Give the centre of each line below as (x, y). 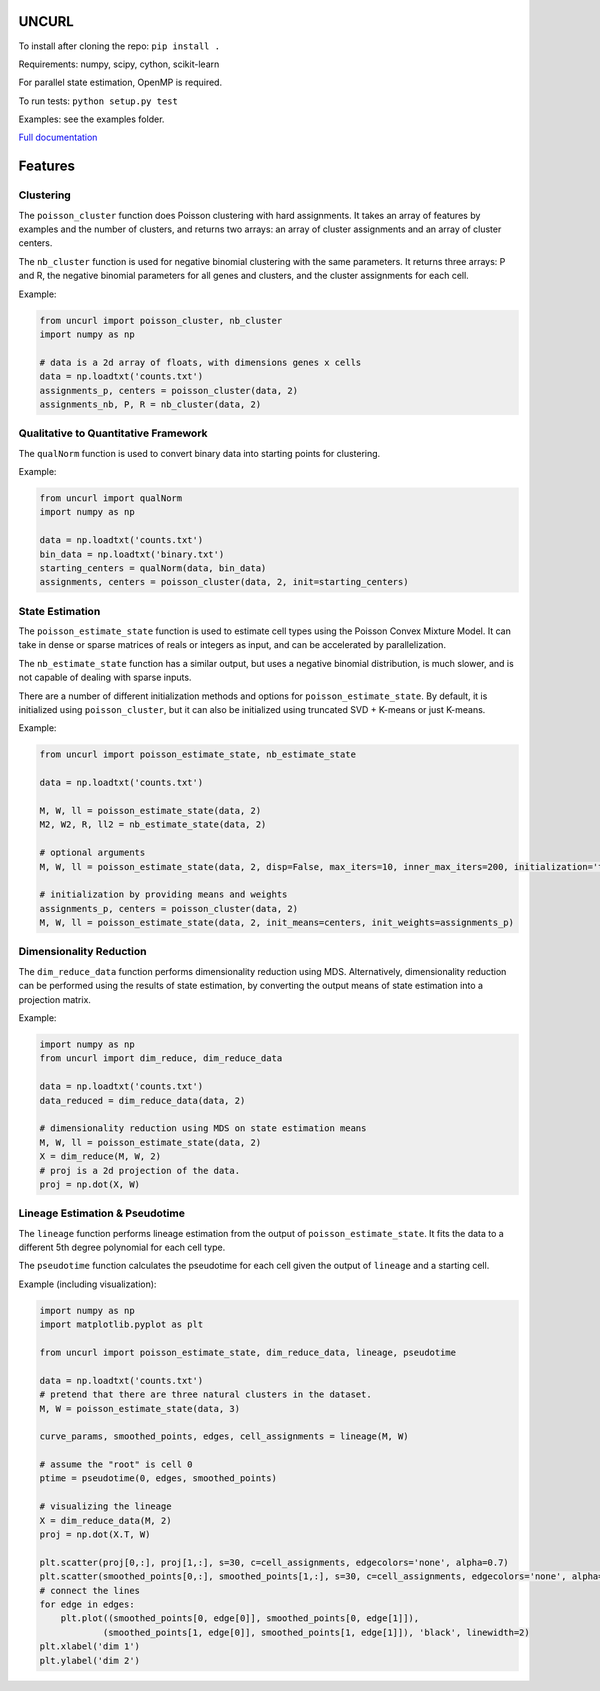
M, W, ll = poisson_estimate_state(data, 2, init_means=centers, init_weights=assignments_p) (277, 923)
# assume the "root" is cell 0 (116, 1464)
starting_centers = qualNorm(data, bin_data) (153, 568)
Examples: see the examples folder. (91, 119)
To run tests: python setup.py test (98, 101)
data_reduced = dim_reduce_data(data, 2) (142, 1100)
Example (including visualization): (87, 1284)
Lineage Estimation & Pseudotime (101, 1213)
